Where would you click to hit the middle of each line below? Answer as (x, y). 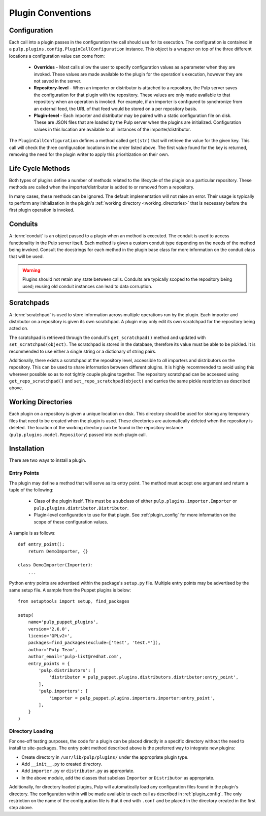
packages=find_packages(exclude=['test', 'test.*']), (94, 643)
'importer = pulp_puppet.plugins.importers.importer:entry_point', (132, 698)
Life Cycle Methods (40, 168)
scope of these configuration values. (71, 522)
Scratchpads (29, 303)
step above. (21, 808)
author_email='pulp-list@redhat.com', (75, 657)
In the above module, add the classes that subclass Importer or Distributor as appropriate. (118, 778)
